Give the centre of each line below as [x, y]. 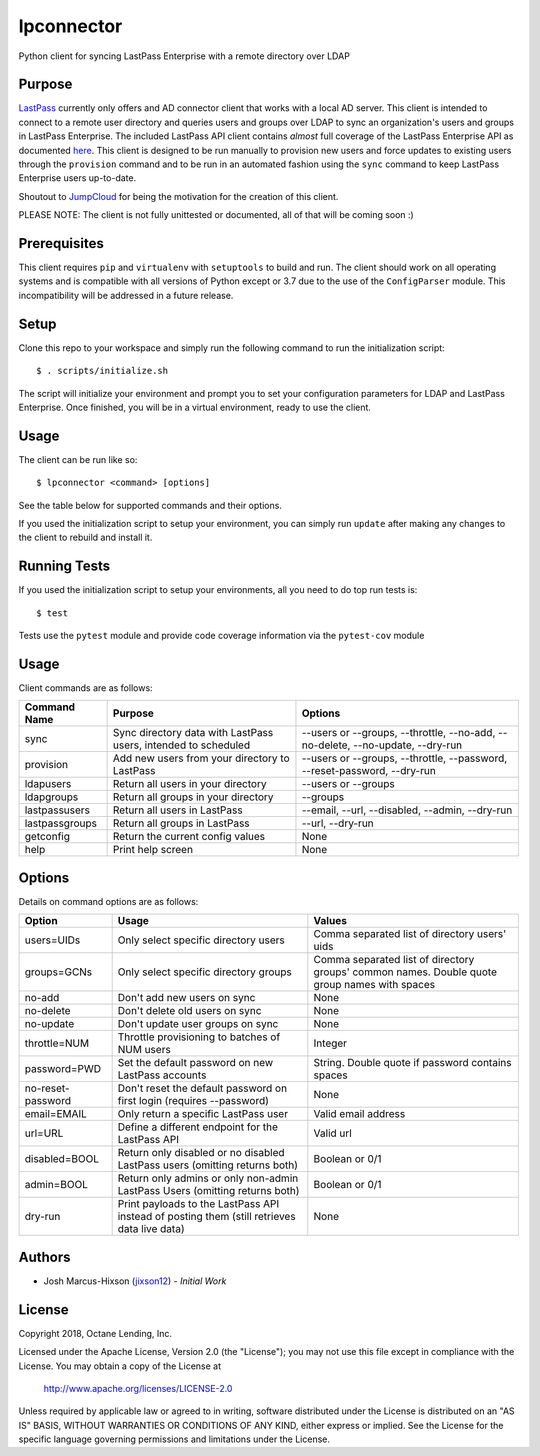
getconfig [47, 837]
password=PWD [63, 1069]
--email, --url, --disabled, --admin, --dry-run [407, 810]
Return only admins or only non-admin [208, 1178]
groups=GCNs [58, 972]
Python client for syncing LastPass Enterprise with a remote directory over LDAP [184, 56]
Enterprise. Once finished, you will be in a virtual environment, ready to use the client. [195, 407]
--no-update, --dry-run [408, 745]
